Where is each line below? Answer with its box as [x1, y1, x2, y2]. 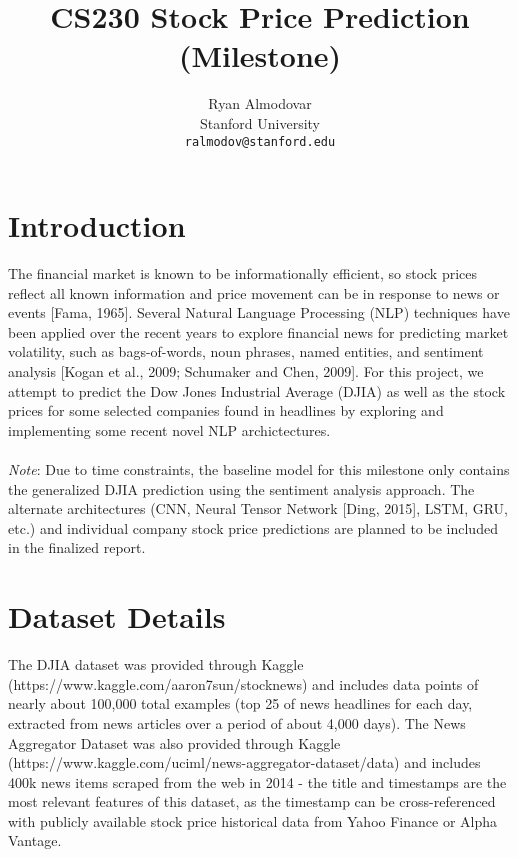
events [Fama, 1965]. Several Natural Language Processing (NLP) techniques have [8, 302, 510, 323]
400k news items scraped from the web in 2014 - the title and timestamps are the [8, 771, 507, 792]
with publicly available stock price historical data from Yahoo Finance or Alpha [8, 810, 497, 831]
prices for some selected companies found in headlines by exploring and [8, 400, 444, 421]
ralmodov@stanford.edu [184, 134, 336, 149]
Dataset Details [8, 596, 226, 637]
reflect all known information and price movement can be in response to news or [8, 282, 500, 303]
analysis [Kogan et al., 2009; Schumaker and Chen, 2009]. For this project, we [8, 361, 484, 382]
